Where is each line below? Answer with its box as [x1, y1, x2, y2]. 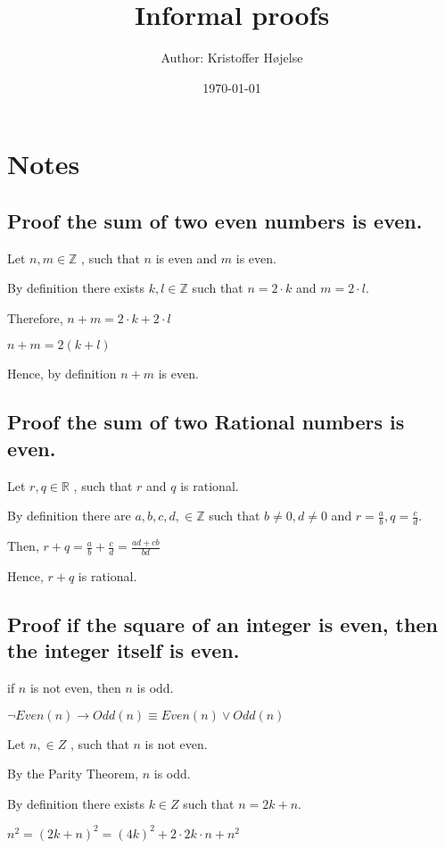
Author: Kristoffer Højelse [161, 48, 303, 67]
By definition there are [7, 506, 131, 525]
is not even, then [29, 678, 121, 697]
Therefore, [7, 308, 63, 327]
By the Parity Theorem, [7, 764, 139, 783]
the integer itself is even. [7, 637, 240, 664]
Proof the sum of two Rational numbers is [7, 408, 405, 436]
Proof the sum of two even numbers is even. [7, 206, 423, 234]
